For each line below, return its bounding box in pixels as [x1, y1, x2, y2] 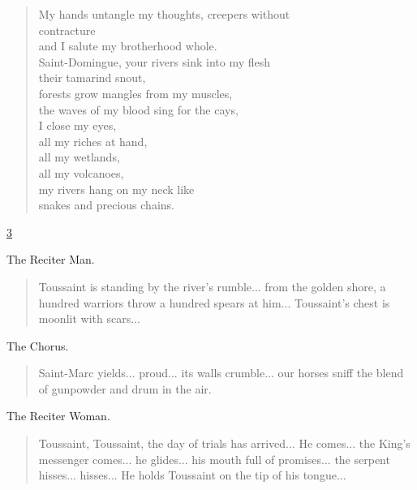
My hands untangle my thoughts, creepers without [38, 6, 290, 22]
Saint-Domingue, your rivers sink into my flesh [38, 53, 271, 70]
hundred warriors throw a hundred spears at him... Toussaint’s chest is [38, 294, 390, 311]
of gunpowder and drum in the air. [38, 380, 212, 397]
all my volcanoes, [38, 164, 124, 181]
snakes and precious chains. [38, 196, 174, 213]
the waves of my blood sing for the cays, [38, 101, 239, 118]
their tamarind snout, [38, 69, 146, 86]
